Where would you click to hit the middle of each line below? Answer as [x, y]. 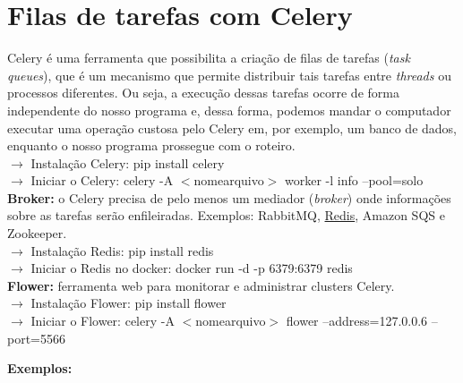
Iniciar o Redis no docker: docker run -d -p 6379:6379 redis [192, 268]
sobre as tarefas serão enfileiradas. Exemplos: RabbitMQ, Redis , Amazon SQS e [226, 215]
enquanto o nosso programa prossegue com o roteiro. [151, 145]
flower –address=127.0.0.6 [357, 321]
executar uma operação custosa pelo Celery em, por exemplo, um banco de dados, [232, 128]
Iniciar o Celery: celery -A [102, 180]
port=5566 [37, 338]
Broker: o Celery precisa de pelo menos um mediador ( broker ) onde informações [229, 197]
